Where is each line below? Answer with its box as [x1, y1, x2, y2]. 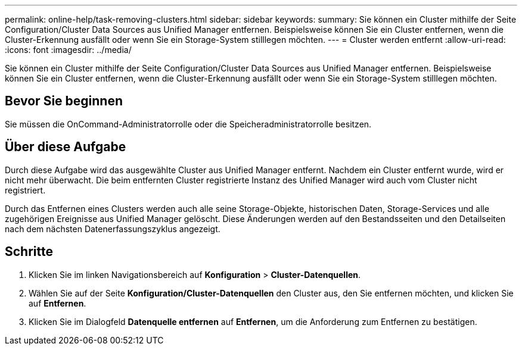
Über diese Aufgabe [5, 139, 126, 155]
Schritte [5, 244, 53, 260]
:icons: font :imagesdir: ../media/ [5, 45, 132, 55]
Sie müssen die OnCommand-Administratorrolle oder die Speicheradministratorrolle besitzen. [5, 118, 372, 129]
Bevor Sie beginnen [5, 93, 123, 109]
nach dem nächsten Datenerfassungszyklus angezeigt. [5, 223, 220, 234]
